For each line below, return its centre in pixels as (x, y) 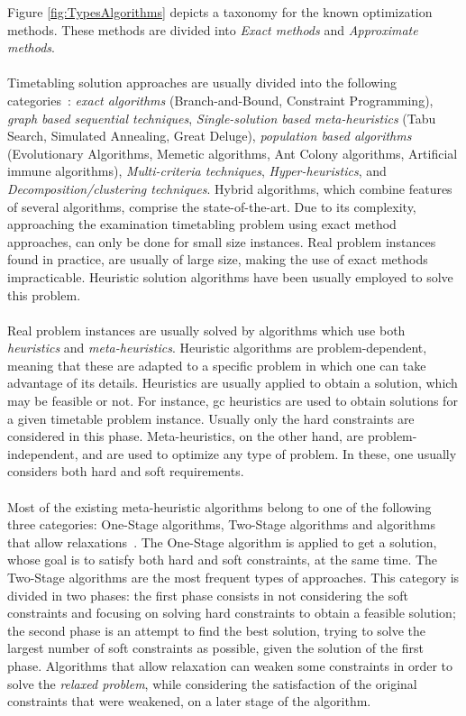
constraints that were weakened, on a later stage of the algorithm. (189, 701)
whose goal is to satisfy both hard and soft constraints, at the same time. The (223, 560)
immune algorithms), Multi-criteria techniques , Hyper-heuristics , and (197, 171)
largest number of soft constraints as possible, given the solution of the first (216, 648)
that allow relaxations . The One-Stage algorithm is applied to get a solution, (222, 542)
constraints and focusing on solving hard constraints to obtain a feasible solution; (232, 613)
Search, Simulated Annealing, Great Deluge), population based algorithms (210, 136)
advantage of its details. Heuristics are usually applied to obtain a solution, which (233, 383)
